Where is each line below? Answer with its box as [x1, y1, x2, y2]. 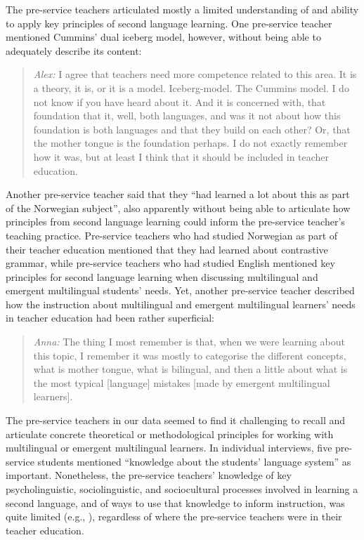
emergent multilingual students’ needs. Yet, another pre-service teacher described [6, 283, 355, 298]
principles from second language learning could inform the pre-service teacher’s [6, 214, 345, 229]
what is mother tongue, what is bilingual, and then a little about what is [33, 362, 348, 376]
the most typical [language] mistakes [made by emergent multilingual [33, 375, 330, 390]
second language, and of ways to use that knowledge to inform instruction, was [6, 495, 345, 510]
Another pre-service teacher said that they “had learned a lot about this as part [6, 187, 350, 202]
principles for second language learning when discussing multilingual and [6, 269, 318, 284]
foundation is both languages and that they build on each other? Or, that [33, 121, 351, 136]
